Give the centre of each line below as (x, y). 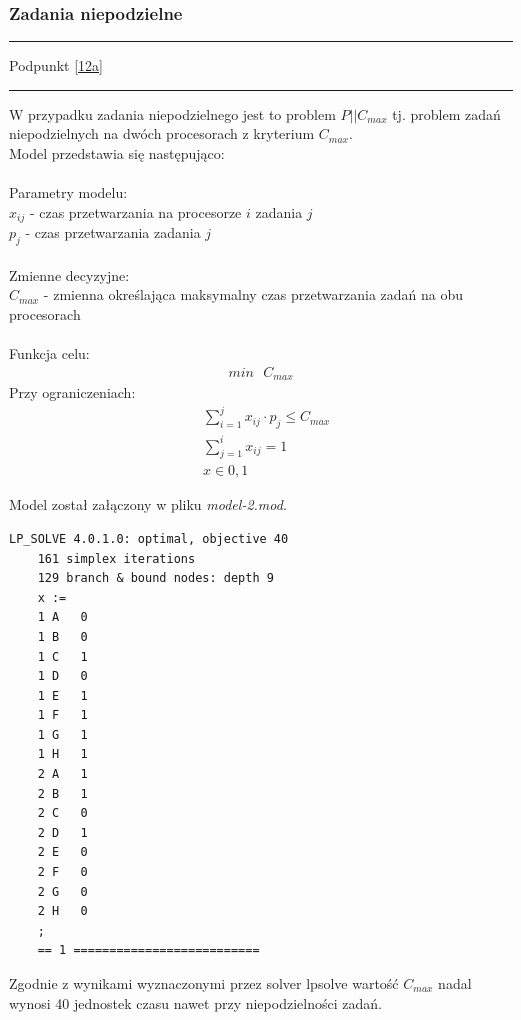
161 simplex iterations (116, 558)
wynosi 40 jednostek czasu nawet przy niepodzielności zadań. (195, 1002)
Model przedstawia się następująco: (117, 153)
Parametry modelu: (68, 192)
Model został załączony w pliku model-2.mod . (148, 504)
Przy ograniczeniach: (72, 392)
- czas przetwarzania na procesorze (135, 211)
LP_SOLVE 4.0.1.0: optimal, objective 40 (149, 538)
